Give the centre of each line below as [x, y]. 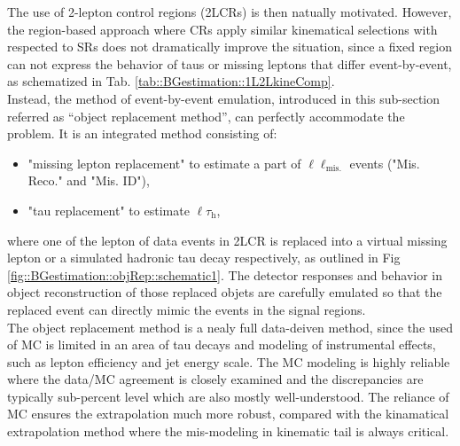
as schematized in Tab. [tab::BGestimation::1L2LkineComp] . [171, 81]
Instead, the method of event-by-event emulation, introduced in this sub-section [224, 98]
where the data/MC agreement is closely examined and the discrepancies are [215, 379]
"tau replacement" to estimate [109, 210]
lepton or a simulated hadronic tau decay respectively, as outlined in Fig [204, 258]
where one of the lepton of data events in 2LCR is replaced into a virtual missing [227, 240]
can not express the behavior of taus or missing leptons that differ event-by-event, [230, 63]
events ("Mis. [385, 163]
